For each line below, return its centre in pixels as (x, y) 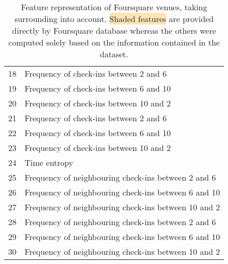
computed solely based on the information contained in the (114, 42)
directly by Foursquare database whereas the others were (114, 30)
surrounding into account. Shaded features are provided (114, 19)
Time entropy (49, 162)
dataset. (114, 54)
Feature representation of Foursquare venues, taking (114, 7)
